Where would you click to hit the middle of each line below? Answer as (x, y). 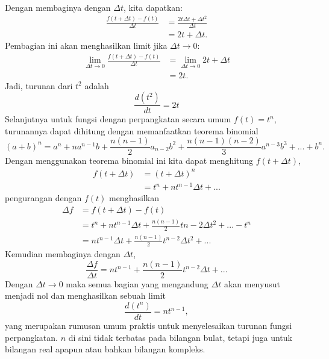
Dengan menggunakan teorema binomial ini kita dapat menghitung (129, 161)
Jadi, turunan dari (39, 85)
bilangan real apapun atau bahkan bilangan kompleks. (105, 349)
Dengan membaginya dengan (58, 7)
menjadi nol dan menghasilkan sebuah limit (85, 295)
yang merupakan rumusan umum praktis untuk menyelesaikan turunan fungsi (149, 325)
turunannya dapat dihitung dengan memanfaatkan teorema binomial (132, 130)
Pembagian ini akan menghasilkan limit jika (86, 45)
